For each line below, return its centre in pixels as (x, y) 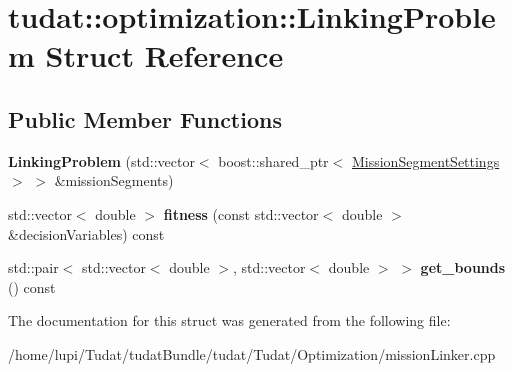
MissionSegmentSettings (425, 160)
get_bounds (463, 267)
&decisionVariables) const (86, 233)
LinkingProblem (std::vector (101, 160)
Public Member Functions (145, 118)
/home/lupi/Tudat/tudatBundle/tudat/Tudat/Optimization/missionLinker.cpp (252, 353)
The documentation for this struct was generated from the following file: (229, 320)
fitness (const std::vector (241, 213)
